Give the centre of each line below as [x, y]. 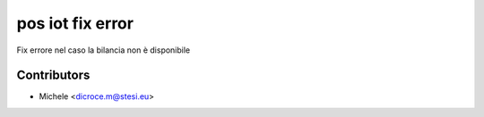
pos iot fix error [75, 23]
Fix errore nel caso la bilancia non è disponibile [104, 50]
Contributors [53, 75]
